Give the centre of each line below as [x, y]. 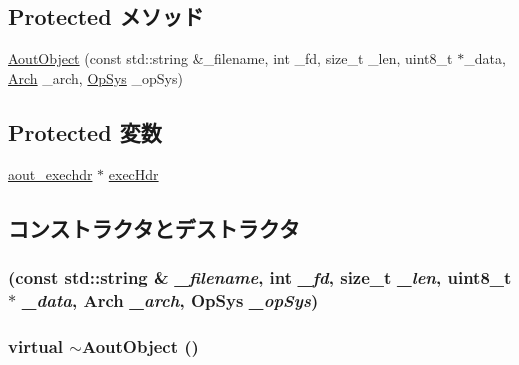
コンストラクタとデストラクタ [154, 227]
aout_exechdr [50, 173]
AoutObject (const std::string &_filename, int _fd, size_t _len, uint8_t [230, 58]
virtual [36, 345]
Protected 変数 [85, 131]
